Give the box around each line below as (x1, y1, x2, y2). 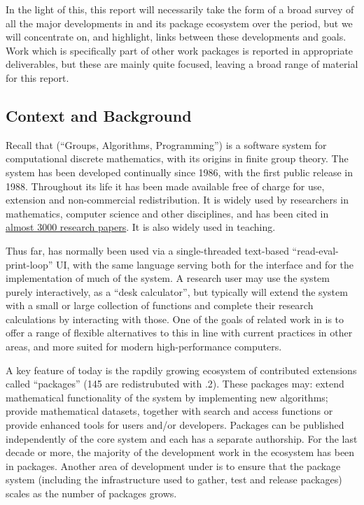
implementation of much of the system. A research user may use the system (6, 271, 330, 285)
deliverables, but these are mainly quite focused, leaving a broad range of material (6, 57, 358, 71)
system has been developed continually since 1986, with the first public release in (6, 164, 353, 179)
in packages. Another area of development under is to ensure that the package (6, 458, 341, 473)
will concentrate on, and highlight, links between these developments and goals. (6, 29, 346, 44)
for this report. (6, 70, 69, 85)
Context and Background (6, 104, 192, 126)
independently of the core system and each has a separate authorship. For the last (6, 431, 358, 446)
